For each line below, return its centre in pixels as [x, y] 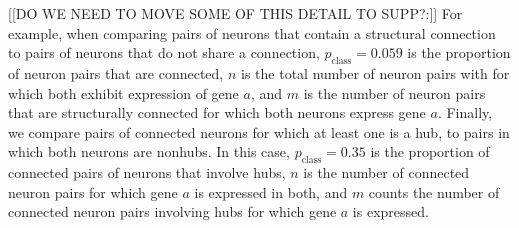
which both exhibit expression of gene [123, 92]
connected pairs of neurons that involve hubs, [147, 172]
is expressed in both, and [271, 191]
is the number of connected [386, 172]
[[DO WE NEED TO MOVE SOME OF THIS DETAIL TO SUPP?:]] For [235, 13]
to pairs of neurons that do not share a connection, [164, 52]
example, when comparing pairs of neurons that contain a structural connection [252, 32]
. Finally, [465, 112]
